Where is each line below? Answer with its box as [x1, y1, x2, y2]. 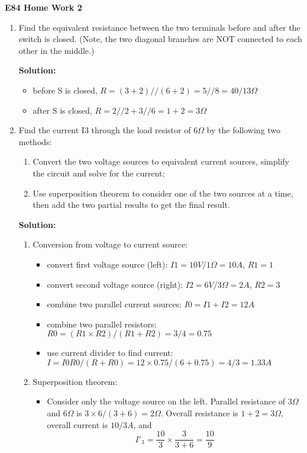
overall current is [47, 418, 108, 430]
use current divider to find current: [47, 346, 173, 359]
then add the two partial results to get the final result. [33, 198, 230, 211]
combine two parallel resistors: [47, 317, 157, 330]
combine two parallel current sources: [47, 298, 182, 310]
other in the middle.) [18, 44, 95, 56]
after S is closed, [33, 104, 92, 116]
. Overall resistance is [160, 407, 238, 419]
